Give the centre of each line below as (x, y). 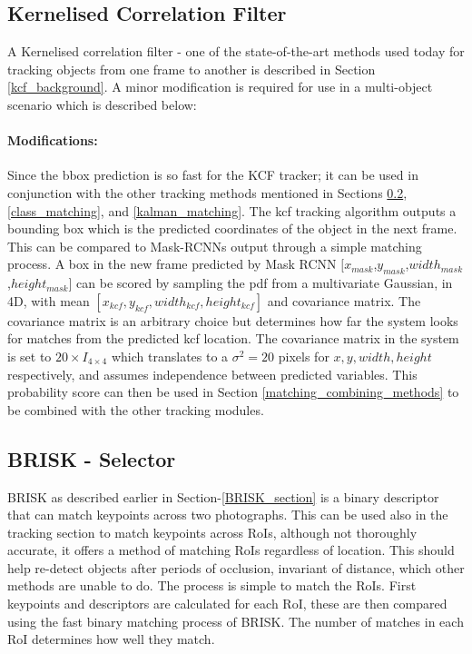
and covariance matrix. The (344, 300)
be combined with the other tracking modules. (136, 409)
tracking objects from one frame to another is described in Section (192, 69)
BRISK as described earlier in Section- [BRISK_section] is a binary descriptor (223, 496)
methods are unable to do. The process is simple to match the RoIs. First (212, 585)
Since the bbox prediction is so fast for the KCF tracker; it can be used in (213, 175)
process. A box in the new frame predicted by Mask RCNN (172, 264)
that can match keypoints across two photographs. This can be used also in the (228, 515)
